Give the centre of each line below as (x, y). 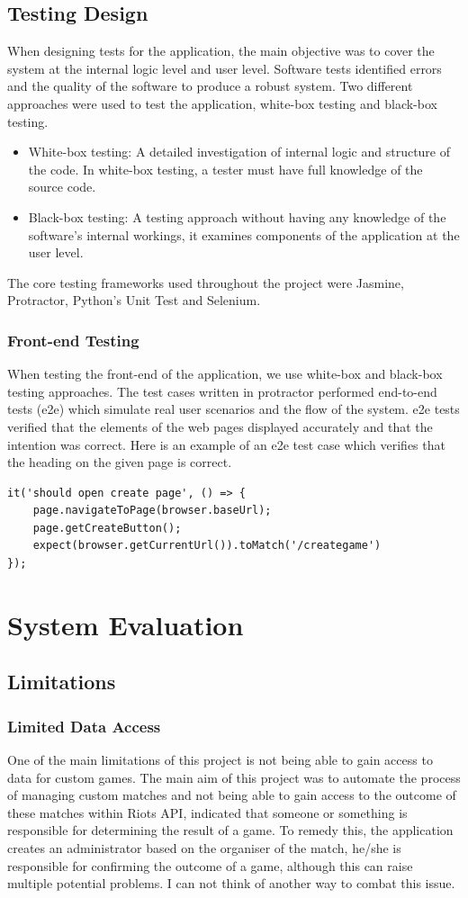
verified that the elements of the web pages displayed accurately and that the (220, 426)
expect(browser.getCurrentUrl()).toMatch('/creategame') (207, 546)
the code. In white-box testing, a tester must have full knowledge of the (225, 169)
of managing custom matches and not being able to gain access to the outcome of (232, 795)
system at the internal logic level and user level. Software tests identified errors (225, 68)
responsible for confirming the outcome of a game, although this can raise (210, 865)
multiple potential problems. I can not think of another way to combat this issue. (231, 883)
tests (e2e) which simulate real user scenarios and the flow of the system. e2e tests (234, 409)
